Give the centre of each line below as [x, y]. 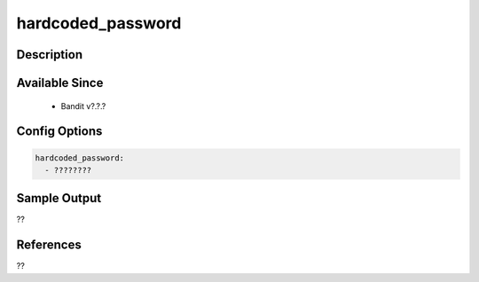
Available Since [60, 83]
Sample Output [59, 198]
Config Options [59, 132]
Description [50, 55]
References [49, 245]
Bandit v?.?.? [83, 106]
